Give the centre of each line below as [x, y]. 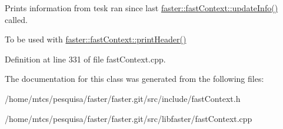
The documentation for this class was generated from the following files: [134, 79]
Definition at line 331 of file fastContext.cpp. [85, 59]
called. [16, 19]
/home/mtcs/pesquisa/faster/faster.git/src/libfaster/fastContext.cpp [129, 118]
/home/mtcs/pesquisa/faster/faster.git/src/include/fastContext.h [123, 98]
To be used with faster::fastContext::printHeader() [96, 39]
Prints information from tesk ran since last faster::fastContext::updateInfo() [141, 8]
